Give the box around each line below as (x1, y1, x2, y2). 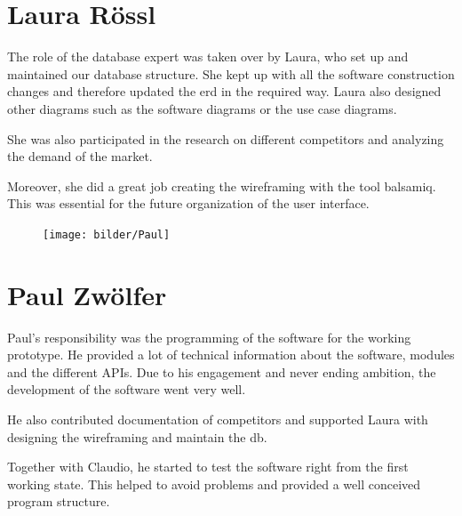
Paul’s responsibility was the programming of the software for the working (7, 327, 411, 346)
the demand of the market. (7, 147, 153, 165)
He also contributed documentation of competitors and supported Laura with (7, 410, 428, 429)
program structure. (7, 492, 110, 511)
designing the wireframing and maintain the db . (7, 427, 267, 446)
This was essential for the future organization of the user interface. (7, 194, 370, 213)
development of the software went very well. (7, 380, 246, 399)
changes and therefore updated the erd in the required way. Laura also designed (7, 82, 442, 101)
